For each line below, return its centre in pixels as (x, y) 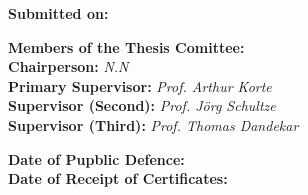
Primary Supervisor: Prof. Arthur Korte (140, 85)
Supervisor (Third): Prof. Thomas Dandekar (153, 124)
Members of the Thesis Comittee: (126, 46)
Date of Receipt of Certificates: (118, 178)
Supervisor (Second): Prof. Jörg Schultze (142, 105)
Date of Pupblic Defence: (96, 158)
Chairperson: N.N (68, 66)
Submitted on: (58, 13)
